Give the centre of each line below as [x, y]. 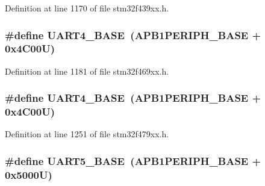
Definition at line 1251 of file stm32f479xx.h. [87, 134]
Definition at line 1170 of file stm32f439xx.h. [87, 8]
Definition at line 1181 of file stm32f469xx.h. [87, 71]
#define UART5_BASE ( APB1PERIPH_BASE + [133, 160]
